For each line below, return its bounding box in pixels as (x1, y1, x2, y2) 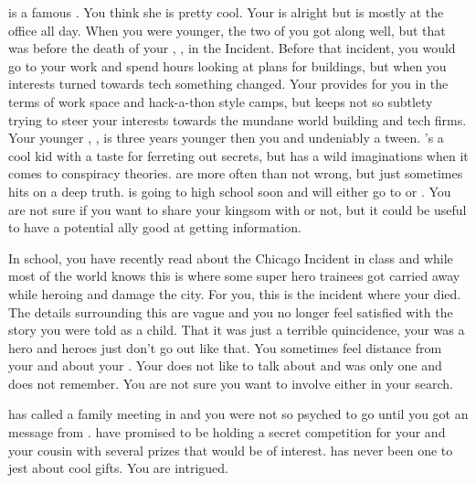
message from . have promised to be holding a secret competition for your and (8, 423, 446, 442)
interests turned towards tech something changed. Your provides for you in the (8, 74, 449, 93)
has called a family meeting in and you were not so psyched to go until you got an (8, 404, 469, 424)
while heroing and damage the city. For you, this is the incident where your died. (8, 284, 461, 303)
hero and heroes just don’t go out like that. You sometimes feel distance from (8, 338, 442, 357)
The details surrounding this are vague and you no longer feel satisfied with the (8, 302, 453, 321)
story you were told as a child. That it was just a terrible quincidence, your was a (8, 320, 465, 339)
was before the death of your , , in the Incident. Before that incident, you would (8, 38, 456, 58)
